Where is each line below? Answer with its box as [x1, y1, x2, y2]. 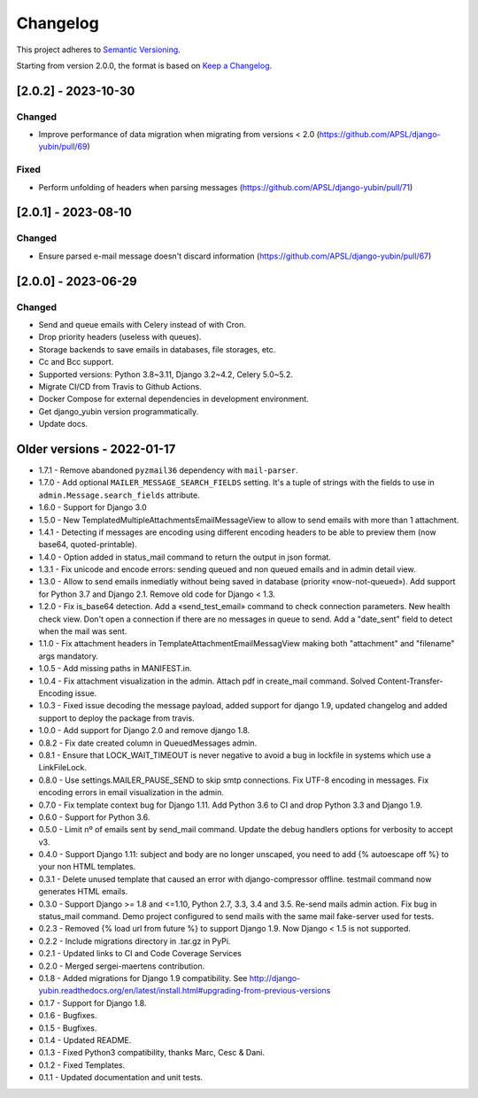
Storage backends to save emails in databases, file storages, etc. [38, 344, 276, 354]
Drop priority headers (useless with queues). [38, 332, 202, 343]
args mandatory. [38, 651, 99, 661]
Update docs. [38, 419, 89, 429]
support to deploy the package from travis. [38, 713, 195, 723]
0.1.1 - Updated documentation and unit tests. [38, 1072, 204, 1083]
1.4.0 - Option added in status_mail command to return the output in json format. [38, 552, 332, 562]
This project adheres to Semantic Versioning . [16, 44, 181, 55]
